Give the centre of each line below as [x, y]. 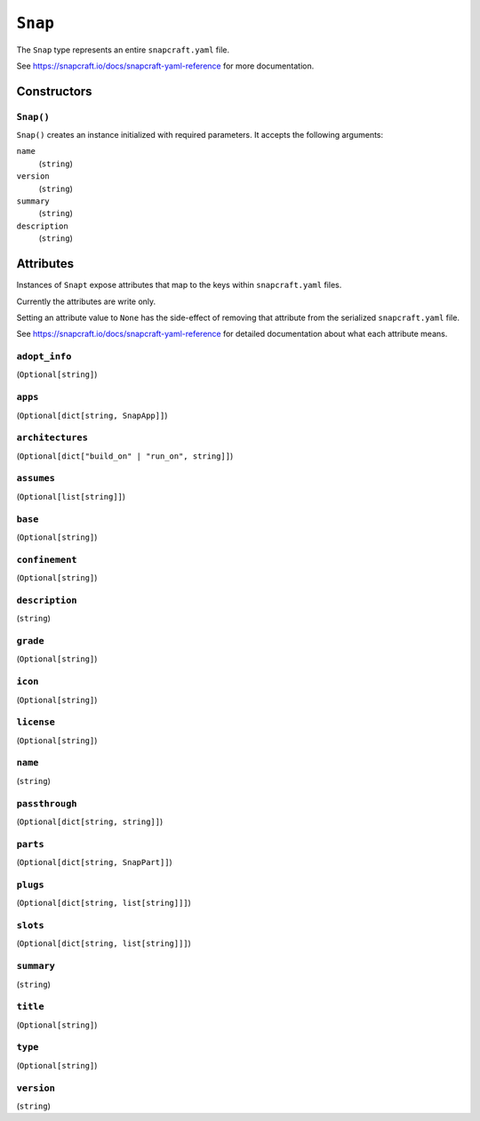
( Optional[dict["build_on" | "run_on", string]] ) [125, 456]
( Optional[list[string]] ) [71, 496]
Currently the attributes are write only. [86, 301]
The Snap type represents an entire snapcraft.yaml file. [123, 50]
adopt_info [44, 357]
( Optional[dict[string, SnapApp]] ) [92, 415]
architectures [52, 438]
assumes [36, 478]
